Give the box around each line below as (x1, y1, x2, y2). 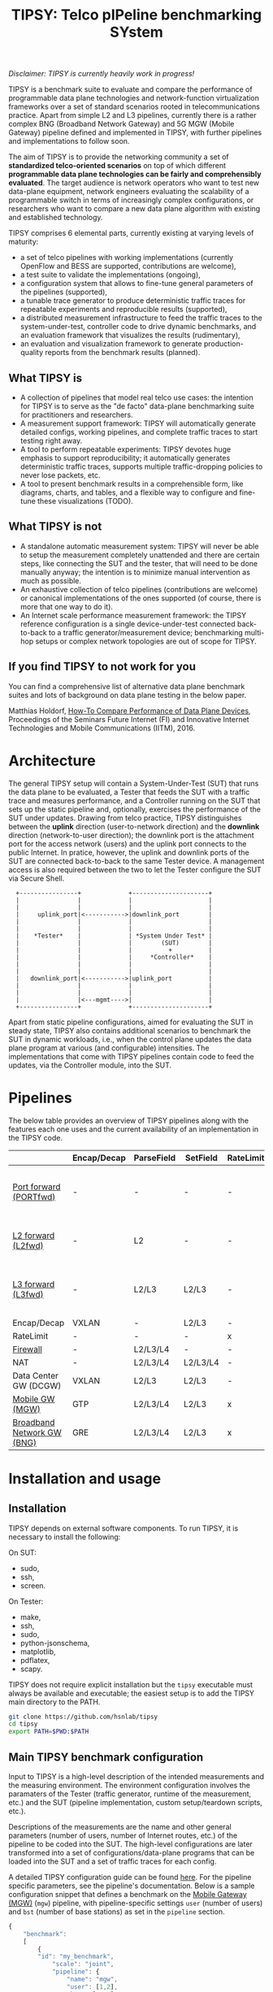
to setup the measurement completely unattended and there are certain (19, 550, 260, 560)
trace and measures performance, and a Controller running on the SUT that (8, 795, 261, 805)
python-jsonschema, (19, 1638, 90, 1648)
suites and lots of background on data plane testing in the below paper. (8, 690, 247, 699)
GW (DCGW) (12, 1379, 62, 1391)
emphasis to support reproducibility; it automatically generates (19, 453, 231, 462)
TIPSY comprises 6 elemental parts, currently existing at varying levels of (8, 228, 254, 238)
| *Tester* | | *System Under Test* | (15, 932, 213, 940)
